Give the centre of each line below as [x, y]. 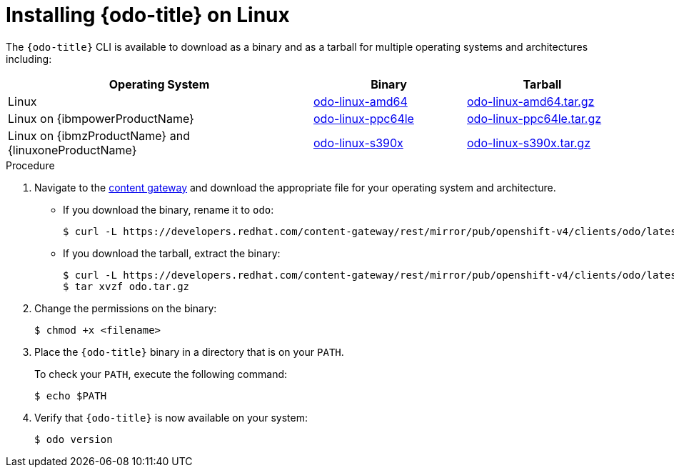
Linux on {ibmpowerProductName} [101, 118]
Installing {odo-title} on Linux [148, 15]
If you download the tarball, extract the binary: [172, 253]
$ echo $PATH [71, 395]
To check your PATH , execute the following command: [161, 374]
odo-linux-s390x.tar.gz [529, 143]
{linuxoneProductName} [72, 150]
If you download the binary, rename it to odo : [168, 209]
